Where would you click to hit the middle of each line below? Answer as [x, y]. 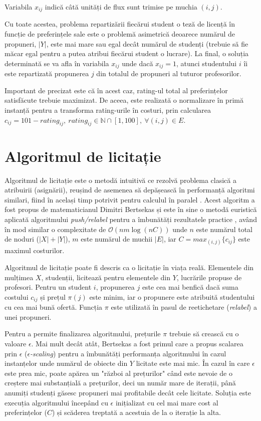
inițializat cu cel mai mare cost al [167, 402]
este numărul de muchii [117, 239]
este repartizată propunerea [47, 73]
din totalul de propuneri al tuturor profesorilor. [169, 73]
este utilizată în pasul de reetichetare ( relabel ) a [184, 307]
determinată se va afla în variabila [57, 63]
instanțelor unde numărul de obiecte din [66, 363]
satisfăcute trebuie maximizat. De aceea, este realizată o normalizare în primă [124, 100]
